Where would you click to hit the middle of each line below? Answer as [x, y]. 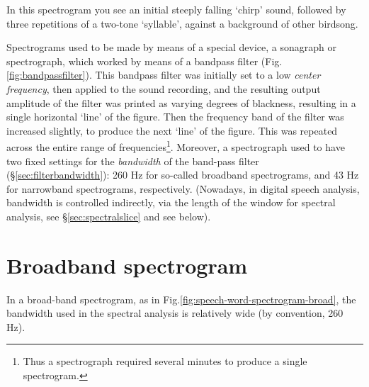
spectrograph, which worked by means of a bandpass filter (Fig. [144, 61]
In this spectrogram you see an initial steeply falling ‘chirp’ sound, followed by [176, 9]
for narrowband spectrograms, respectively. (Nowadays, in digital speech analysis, [183, 188]
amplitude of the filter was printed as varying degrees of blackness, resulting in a [181, 102]
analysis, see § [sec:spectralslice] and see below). [109, 216]
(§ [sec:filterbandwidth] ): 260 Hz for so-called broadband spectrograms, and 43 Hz [183, 175]
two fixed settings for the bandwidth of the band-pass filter [133, 161]
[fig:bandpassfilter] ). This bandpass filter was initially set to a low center [164, 75]
